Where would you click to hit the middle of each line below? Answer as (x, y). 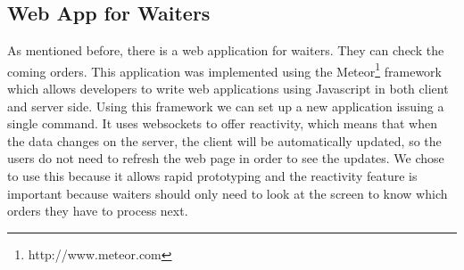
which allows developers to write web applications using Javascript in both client (228, 89)
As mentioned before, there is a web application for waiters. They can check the (226, 50)
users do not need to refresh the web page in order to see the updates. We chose (226, 158)
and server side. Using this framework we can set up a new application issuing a (226, 106)
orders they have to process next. (98, 211)
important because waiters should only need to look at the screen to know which (228, 193)
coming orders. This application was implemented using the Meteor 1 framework (225, 70)
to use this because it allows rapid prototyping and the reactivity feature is (212, 176)
